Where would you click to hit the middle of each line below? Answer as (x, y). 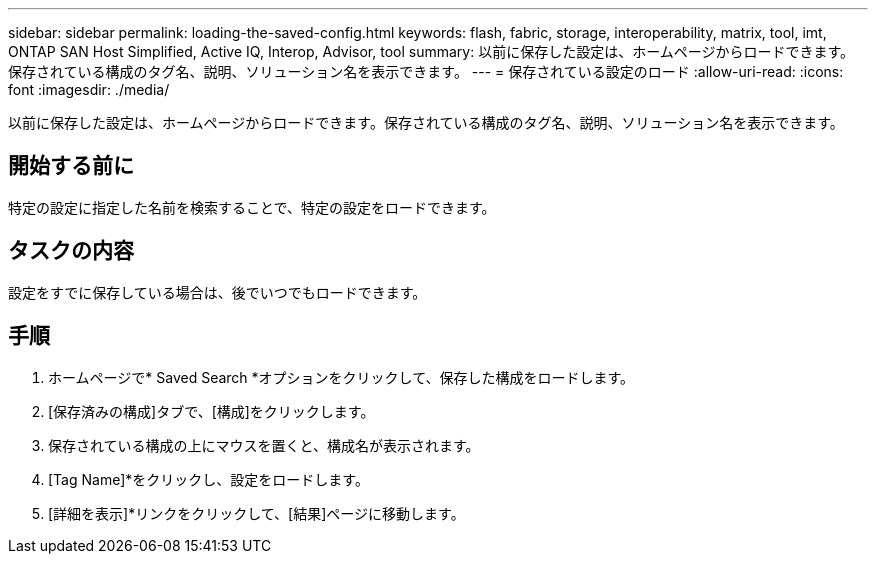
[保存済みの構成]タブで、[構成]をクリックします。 (211, 411)
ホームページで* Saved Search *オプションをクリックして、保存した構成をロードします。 (341, 377)
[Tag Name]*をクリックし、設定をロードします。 (208, 479)
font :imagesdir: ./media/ (89, 89)
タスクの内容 (71, 251)
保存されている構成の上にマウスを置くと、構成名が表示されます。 (264, 445)
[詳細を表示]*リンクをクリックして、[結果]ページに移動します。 (256, 513)
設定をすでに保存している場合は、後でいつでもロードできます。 (217, 292)
